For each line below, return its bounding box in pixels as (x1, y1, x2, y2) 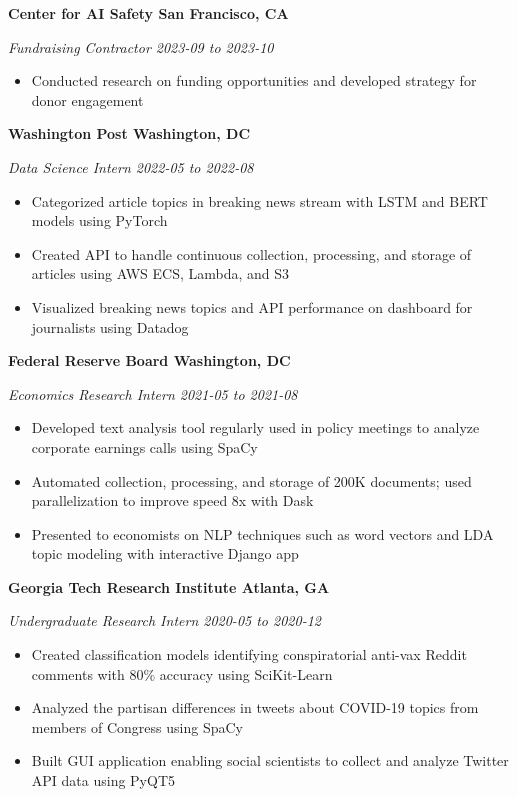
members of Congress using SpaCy (31, 716, 243, 737)
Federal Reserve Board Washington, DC (8, 350, 291, 371)
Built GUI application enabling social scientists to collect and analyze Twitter (31, 750, 509, 771)
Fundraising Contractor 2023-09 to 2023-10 (8, 36, 274, 57)
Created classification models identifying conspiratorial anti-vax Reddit (31, 644, 467, 665)
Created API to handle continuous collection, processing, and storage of (31, 243, 472, 264)
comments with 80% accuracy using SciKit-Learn (31, 663, 333, 684)
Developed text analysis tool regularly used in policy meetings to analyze (31, 417, 480, 438)
